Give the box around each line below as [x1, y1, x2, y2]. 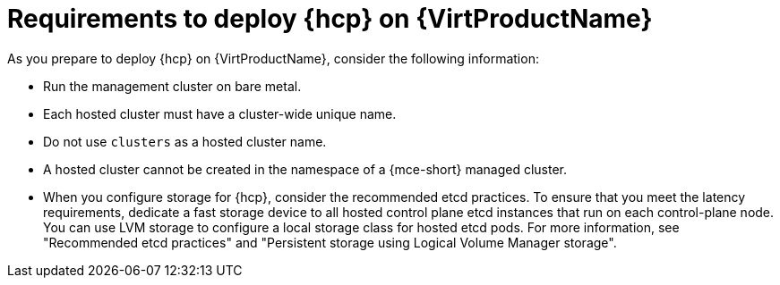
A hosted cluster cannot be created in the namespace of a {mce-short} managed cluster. [43, 161, 568, 177]
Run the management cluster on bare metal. [43, 78, 302, 94]
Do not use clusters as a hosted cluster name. [43, 133, 327, 149]
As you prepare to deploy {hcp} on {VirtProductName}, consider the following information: [7, 50, 539, 66]
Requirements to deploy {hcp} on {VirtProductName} [7, 4, 653, 34]
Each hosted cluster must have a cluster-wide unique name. [43, 105, 397, 122]
